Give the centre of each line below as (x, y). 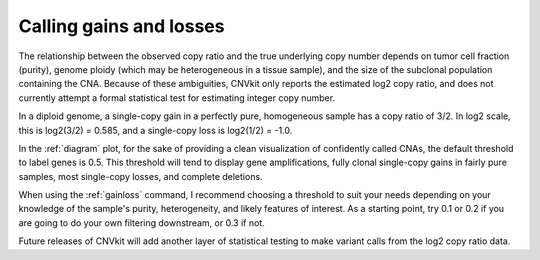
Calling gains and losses (121, 26)
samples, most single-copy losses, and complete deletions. (141, 176)
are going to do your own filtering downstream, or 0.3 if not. (141, 222)
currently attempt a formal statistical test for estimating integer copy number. (176, 97)
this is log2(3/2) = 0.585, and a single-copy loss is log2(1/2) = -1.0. (155, 130)
